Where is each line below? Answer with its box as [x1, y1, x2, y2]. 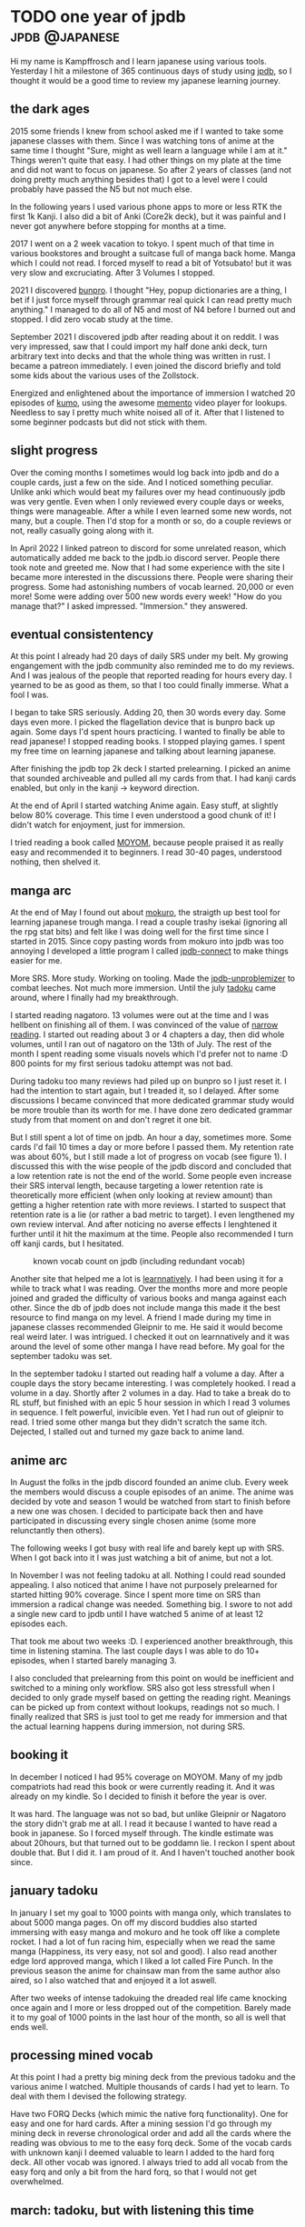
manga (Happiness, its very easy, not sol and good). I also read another [10, 1945, 278, 1956]
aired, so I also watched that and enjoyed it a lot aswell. [10, 1974, 217, 1985]
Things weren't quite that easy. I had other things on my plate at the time [10, 155, 282, 165]
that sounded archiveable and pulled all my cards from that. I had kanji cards [10, 773, 297, 784]
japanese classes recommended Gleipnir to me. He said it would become [10, 1322, 283, 1333]
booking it [10, 1747, 69, 1763]
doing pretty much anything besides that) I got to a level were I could [10, 174, 268, 185]
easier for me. [10, 955, 63, 966]
